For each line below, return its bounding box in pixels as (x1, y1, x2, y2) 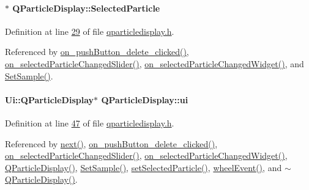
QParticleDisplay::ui (101, 93, 188, 106)
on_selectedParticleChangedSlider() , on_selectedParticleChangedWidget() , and (5, 57, 304, 70)
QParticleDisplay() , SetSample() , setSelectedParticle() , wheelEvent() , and (5, 161, 282, 174)
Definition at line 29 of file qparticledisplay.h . (5, 24, 174, 37)
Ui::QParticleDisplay (5, 93, 94, 106)
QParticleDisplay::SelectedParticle (12, 1, 160, 14)
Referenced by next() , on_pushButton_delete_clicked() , (5, 137, 218, 150)
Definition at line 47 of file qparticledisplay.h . (5, 116, 174, 129)
